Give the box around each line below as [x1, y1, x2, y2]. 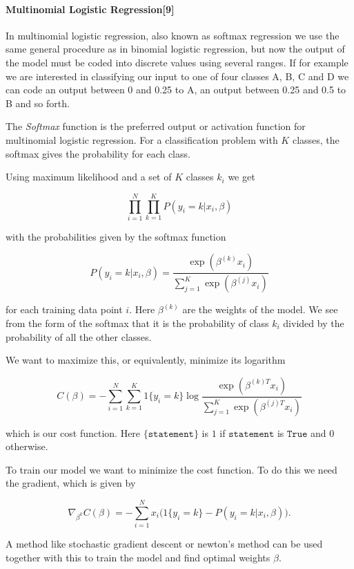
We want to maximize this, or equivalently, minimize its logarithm [6, 353, 286, 367]
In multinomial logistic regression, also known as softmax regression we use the [6, 28, 340, 42]
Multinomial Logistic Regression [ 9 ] [6, 1, 175, 16]
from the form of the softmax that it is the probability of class [6, 315, 269, 330]
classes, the [292, 132, 340, 147]
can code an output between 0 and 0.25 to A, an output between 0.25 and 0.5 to [6, 82, 346, 97]
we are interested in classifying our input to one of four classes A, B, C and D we [6, 68, 349, 83]
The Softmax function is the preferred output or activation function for [6, 119, 306, 133]
